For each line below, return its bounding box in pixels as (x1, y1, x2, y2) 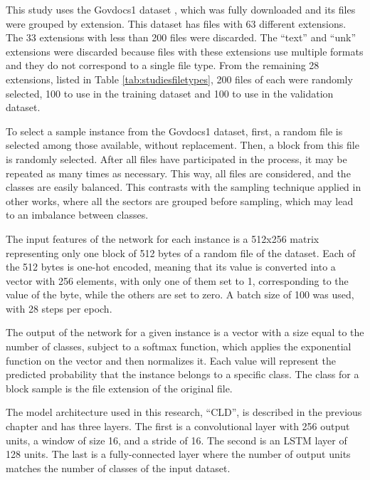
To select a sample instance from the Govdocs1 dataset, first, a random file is (6, 123, 343, 138)
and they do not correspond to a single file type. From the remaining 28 (6, 58, 319, 73)
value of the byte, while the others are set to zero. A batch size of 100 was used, (6, 287, 354, 302)
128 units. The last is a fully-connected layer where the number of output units (6, 447, 351, 461)
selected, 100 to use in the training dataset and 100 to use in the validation (6, 85, 334, 100)
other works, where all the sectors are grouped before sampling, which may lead (6, 193, 354, 208)
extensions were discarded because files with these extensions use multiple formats (6, 43, 364, 58)
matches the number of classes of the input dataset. (6, 460, 231, 475)
